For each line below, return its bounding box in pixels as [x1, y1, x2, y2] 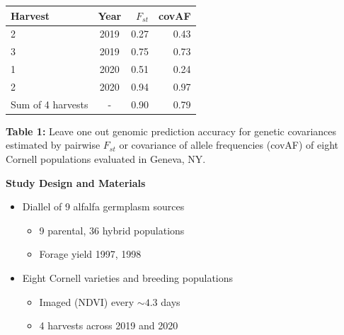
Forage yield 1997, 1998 [39, 246, 142, 261]
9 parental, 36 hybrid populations [39, 222, 185, 237]
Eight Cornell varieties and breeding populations [22, 270, 234, 285]
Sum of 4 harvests [11, 96, 88, 111]
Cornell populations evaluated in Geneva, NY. [6, 152, 206, 166]
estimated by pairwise [6, 137, 101, 152]
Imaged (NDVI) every [39, 294, 134, 309]
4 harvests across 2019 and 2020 [39, 318, 178, 333]
